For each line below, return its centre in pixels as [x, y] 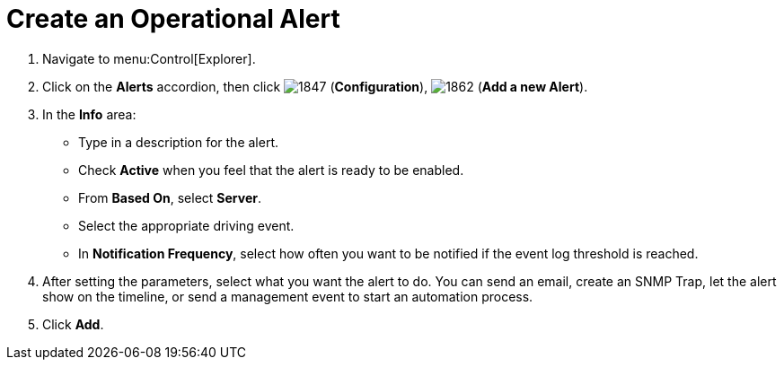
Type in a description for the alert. [179, 142]
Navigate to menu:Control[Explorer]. [149, 58]
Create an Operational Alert [173, 19]
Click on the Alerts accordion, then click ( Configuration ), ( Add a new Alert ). [315, 86]
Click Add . [73, 324]
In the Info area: [89, 114]
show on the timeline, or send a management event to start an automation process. [288, 296]
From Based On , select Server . [170, 197]
